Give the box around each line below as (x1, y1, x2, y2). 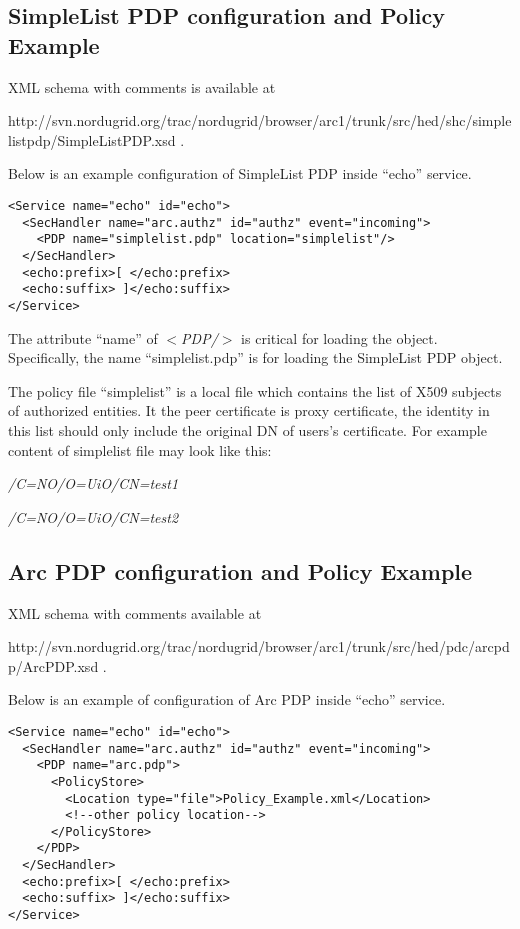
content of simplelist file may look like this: (8, 439, 272, 460)
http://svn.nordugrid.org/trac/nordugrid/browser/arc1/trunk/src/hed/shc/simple (8, 110, 512, 131)
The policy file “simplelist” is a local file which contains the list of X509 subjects (8, 380, 502, 401)
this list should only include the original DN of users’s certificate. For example (8, 419, 487, 440)
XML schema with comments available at (8, 602, 262, 623)
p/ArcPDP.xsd (8, 655, 99, 676)
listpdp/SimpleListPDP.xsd (8, 129, 176, 150)
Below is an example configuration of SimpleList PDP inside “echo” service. (8, 163, 472, 184)
